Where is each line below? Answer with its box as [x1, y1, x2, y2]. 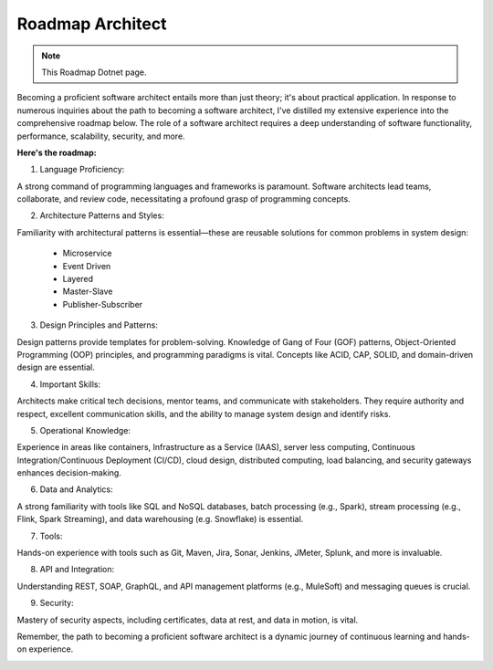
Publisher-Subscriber [62, 298, 143, 309]
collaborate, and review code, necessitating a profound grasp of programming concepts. [16, 194, 351, 204]
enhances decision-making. [16, 467, 122, 478]
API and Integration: [39, 564, 114, 575]
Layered [62, 274, 94, 285]
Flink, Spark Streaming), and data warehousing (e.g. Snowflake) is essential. [16, 514, 304, 525]
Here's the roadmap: [16, 147, 97, 158]
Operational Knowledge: [39, 424, 131, 435]
